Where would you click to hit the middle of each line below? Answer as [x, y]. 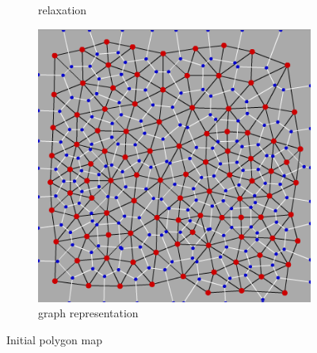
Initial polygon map [54, 339]
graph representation [88, 313]
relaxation [63, 10]
